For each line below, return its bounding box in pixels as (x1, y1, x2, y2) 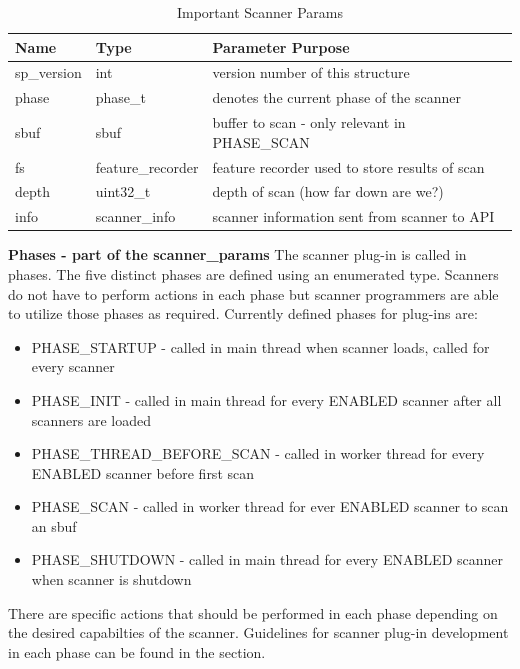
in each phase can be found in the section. (8, 641, 266, 662)
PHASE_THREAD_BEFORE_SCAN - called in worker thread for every (31, 443, 485, 464)
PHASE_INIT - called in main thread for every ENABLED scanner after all (31, 389, 502, 410)
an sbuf (31, 515, 77, 536)
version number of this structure (212, 62, 410, 83)
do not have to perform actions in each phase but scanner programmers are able (8, 283, 499, 304)
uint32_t (95, 181, 151, 202)
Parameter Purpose (212, 36, 350, 57)
